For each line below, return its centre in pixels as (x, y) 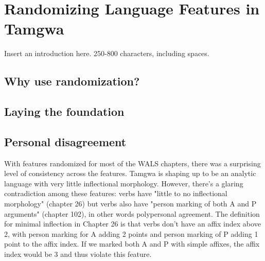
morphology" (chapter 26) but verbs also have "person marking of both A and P (130, 204)
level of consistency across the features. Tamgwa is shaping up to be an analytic (130, 173)
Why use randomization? (72, 81)
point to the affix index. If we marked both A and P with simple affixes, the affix (132, 244)
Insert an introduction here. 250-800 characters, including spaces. (107, 53)
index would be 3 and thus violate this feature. (78, 254)
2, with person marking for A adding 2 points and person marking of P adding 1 (131, 233)
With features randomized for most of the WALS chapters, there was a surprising (132, 163)
